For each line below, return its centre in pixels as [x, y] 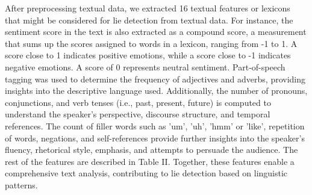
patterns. [21, 184]
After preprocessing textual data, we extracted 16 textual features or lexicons [148, 8]
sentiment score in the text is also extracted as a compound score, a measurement [156, 32]
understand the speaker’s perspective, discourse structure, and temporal [138, 114]
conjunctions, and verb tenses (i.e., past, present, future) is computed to [138, 102]
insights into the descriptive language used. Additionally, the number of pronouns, [156, 91]
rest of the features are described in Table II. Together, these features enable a [150, 161]
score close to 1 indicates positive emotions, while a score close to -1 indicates [148, 55]
